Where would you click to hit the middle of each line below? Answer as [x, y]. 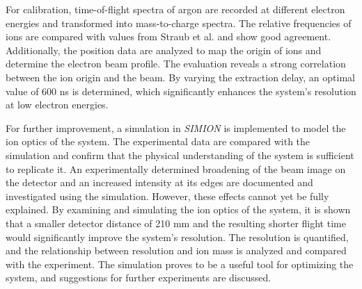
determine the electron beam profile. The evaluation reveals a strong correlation [176, 64]
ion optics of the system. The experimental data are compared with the [158, 141]
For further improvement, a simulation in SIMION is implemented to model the [176, 127]
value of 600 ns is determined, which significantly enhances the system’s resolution [181, 91]
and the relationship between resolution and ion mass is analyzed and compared [176, 250]
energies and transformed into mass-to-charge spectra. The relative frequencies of [179, 23]
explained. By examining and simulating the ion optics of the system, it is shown [178, 209]
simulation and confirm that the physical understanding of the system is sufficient [180, 155]
